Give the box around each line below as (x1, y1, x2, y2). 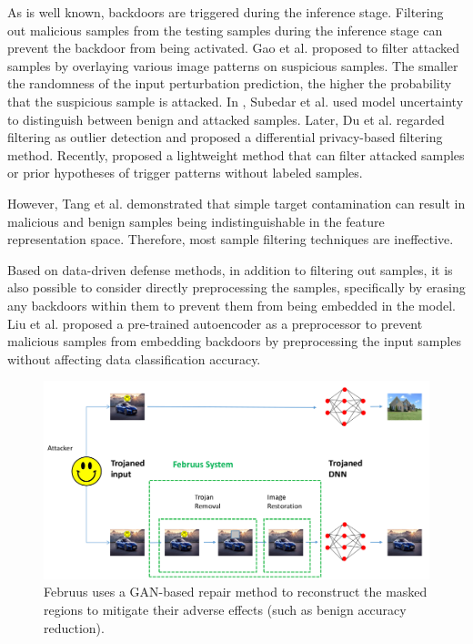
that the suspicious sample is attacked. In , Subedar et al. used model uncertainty (7, 91, 464, 110)
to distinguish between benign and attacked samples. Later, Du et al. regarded (7, 109, 445, 128)
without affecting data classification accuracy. (7, 349, 261, 368)
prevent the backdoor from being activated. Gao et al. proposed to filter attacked (7, 38, 459, 57)
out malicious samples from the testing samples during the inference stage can (7, 20, 443, 39)
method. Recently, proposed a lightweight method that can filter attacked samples (7, 145, 465, 164)
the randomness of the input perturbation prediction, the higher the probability (7, 74, 452, 93)
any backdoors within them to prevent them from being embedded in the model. (7, 295, 456, 314)
